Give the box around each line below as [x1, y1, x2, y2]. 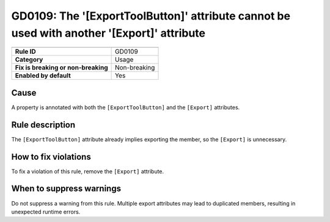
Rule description [11, 120, 76, 130]
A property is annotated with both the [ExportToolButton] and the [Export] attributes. [11, 104, 240, 111]
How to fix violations [11, 151, 91, 162]
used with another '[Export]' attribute [11, 26, 206, 40]
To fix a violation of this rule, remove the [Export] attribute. [11, 168, 164, 175]
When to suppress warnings [11, 184, 122, 194]
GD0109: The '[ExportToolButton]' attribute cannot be [11, 9, 290, 23]
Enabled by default [15, 71, 71, 80]
